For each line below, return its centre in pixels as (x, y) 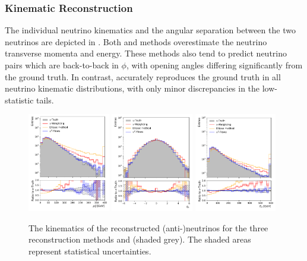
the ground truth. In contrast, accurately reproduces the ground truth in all (143, 76)
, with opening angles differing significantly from (214, 65)
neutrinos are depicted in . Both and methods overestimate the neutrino (136, 41)
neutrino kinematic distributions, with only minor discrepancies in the (132, 88)
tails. (45, 100)
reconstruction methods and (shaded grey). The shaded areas (140, 239)
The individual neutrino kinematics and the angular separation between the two (150, 30)
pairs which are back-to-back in (62, 65)
